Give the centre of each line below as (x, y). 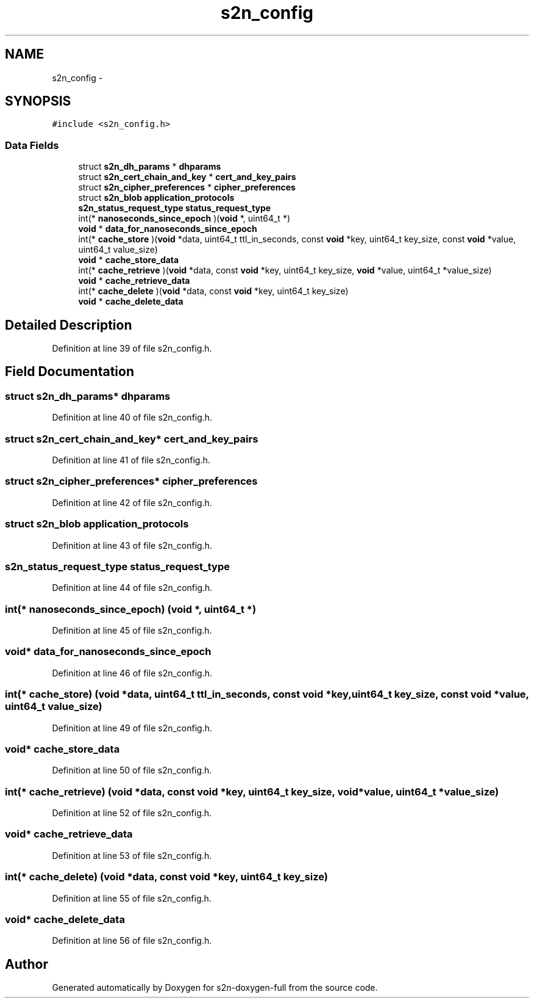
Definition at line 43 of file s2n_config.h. (132, 545)
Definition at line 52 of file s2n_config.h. (132, 813)
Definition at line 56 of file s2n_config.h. (132, 941)
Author (27, 964)
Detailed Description (69, 325)
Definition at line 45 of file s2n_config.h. (132, 630)
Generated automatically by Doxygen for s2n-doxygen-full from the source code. (215, 988)
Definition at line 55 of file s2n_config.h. (132, 898)
